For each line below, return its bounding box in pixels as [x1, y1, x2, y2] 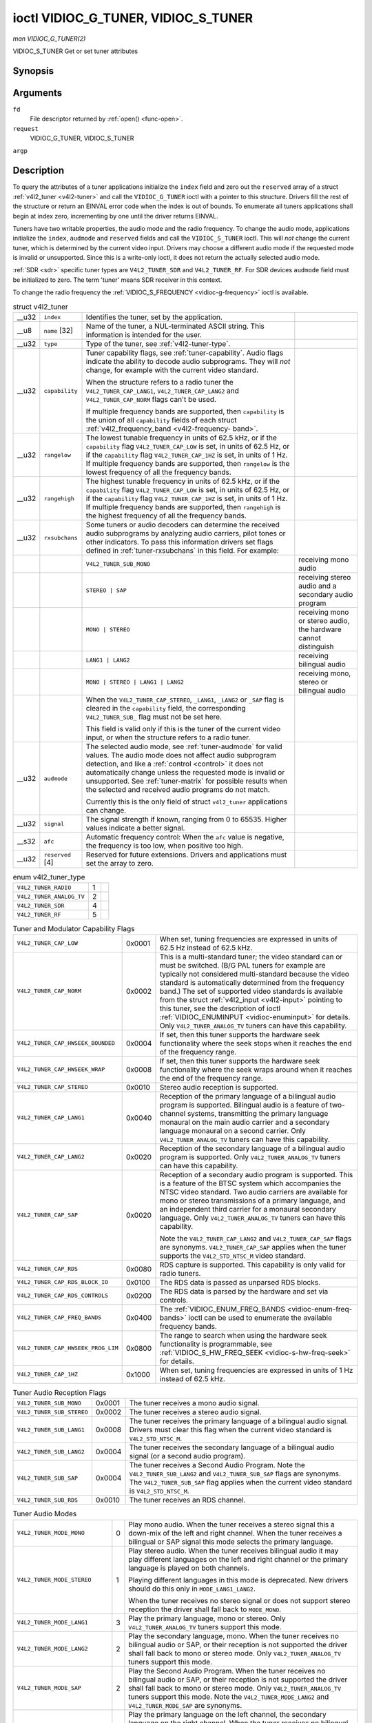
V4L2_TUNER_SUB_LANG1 [17, 1426, 85, 1434]
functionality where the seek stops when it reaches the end [159, 1038, 352, 1048]
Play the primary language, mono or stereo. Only [128, 1613, 286, 1623]
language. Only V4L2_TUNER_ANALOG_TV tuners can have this [159, 1213, 346, 1223]
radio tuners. [159, 1268, 201, 1278]
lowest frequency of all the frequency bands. [85, 467, 232, 477]
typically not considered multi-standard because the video [159, 969, 349, 979]
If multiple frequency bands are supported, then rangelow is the [85, 459, 290, 468]
